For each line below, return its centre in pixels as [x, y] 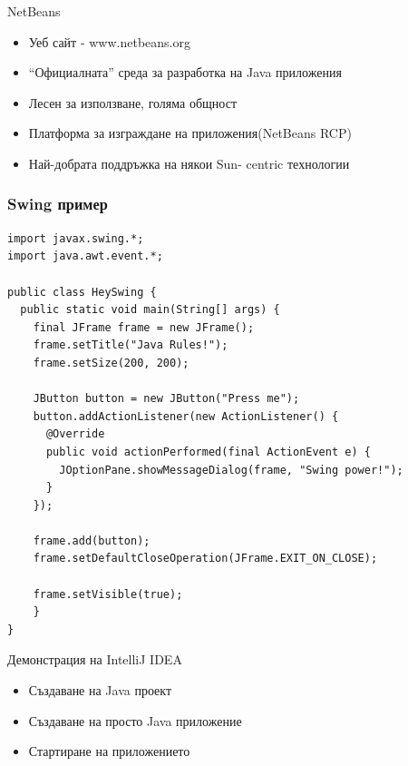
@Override [75, 434]
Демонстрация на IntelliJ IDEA [95, 659]
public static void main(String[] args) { [150, 310]
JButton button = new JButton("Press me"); [166, 399]
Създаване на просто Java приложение [135, 720]
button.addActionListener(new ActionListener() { [186, 416]
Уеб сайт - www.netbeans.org [109, 41]
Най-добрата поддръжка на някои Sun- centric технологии [189, 163]
